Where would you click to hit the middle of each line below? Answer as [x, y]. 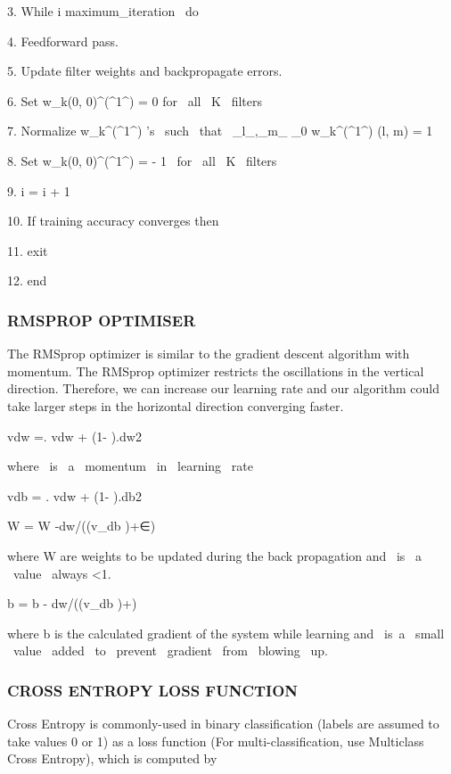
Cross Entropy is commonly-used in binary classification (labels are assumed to [223, 724]
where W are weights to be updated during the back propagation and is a [215, 555]
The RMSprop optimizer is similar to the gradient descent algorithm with [209, 354]
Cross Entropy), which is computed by [112, 758]
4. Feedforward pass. [63, 41]
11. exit [28, 250]
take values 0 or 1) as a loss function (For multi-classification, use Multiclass [216, 741]
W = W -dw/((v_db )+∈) [82, 526]
